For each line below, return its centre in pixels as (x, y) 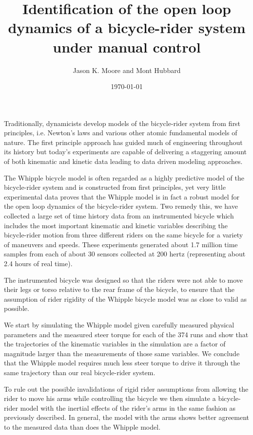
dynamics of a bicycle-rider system (127, 27)
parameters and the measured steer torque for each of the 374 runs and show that (126, 334)
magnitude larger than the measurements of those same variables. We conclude (122, 353)
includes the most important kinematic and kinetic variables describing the (116, 225)
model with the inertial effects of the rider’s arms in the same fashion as (128, 408)
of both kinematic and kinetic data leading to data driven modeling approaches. (123, 161)
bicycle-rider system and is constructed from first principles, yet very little (115, 187)
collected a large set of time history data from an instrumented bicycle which (119, 216)
